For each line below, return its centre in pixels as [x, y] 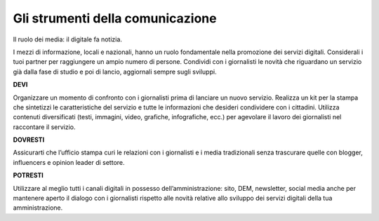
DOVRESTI [29, 140]
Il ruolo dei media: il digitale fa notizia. [68, 39]
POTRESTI [28, 175]
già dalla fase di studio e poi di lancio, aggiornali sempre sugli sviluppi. [115, 72]
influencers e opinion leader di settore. [69, 162]
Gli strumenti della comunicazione [115, 18]
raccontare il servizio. [45, 127]
